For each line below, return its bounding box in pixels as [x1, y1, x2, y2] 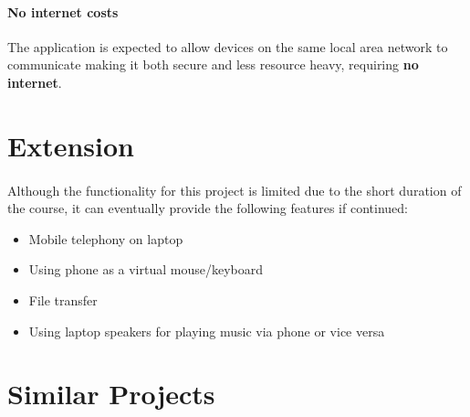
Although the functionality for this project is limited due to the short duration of [7, 180, 462, 199]
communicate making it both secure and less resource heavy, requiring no [7, 55, 419, 74]
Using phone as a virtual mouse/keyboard [28, 260, 264, 279]
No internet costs [7, 2, 119, 21]
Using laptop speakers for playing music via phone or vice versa [28, 321, 385, 340]
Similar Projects [7, 375, 215, 412]
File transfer [28, 290, 98, 309]
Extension [7, 126, 134, 164]
